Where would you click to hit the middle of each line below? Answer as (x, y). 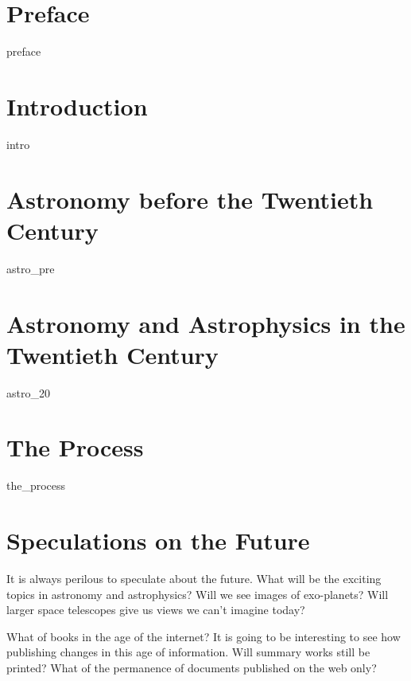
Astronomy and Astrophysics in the (206, 323)
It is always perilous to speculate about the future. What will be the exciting (194, 579)
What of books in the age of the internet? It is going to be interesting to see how (204, 636)
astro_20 (28, 392)
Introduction (77, 106)
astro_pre (31, 268)
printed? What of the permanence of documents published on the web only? (192, 668)
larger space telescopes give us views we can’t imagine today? (156, 610)
